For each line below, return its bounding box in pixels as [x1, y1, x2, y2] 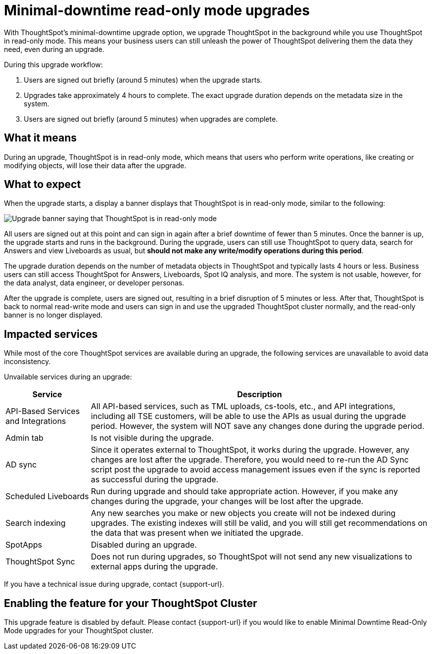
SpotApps [5, 540, 42, 550]
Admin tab [5, 433, 44, 443]
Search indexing [5, 518, 66, 528]
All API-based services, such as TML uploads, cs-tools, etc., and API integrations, [91, 401, 395, 412]
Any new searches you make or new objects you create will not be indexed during [91, 508, 396, 518]
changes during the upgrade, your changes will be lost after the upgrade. [91, 496, 364, 507]
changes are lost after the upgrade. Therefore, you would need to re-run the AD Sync [91, 455, 409, 465]
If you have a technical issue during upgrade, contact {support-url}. [4, 580, 224, 589]
